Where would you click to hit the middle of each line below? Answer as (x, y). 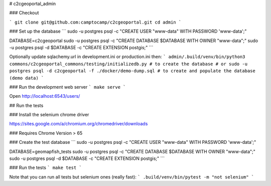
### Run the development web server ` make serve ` (67, 87)
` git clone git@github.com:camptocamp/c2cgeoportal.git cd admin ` (95, 22)
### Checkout (24, 13)
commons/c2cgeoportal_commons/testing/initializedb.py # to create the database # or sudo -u (128, 64)
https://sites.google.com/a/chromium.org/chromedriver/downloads (79, 124)
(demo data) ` (27, 78)
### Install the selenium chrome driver (49, 115)
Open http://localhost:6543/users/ (45, 96)
